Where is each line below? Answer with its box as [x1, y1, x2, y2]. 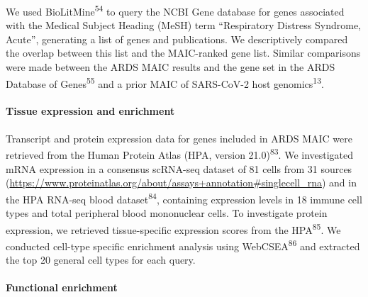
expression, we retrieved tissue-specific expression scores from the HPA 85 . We [6, 220, 341, 237]
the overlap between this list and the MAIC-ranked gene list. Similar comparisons [6, 45, 361, 60]
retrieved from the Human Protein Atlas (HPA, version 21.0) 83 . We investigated [6, 145, 354, 162]
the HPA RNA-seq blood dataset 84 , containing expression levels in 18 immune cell [6, 189, 362, 206]
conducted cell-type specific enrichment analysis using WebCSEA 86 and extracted [6, 236, 360, 253]
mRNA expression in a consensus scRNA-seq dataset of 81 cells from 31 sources [6, 161, 352, 176]
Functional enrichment [6, 280, 118, 295]
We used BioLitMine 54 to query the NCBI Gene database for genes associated [6, 2, 345, 18]
